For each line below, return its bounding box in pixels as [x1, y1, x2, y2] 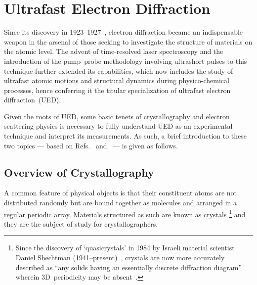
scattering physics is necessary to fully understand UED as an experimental [4, 121, 233, 131]
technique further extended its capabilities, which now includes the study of [4, 65, 233, 76]
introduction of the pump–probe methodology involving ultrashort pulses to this [4, 55, 247, 66]
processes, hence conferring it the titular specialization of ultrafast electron [4, 85, 231, 95]
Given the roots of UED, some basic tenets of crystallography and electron [4, 111, 230, 121]
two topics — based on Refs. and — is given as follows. [4, 140, 178, 150]
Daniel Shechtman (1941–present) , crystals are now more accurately [15, 252, 225, 263]
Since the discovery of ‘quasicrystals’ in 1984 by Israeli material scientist [15, 242, 235, 253]
